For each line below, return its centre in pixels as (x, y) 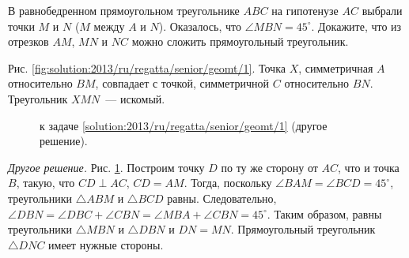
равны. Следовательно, (222, 198)
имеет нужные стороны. (106, 244)
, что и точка (369, 167)
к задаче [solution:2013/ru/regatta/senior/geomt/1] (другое (184, 125)
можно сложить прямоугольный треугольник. (240, 41)
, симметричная (336, 67)
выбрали (382, 10)
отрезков (28, 41)
